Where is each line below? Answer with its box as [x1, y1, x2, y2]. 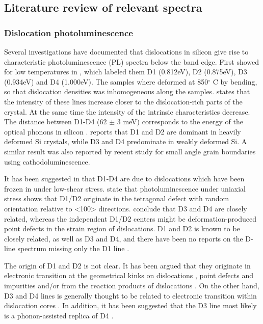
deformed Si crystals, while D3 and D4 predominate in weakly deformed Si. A [4, 136, 247, 147]
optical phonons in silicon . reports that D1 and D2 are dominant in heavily [4, 126, 241, 137]
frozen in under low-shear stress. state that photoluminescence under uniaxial [4, 183, 246, 194]
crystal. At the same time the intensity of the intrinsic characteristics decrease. [4, 106, 250, 117]
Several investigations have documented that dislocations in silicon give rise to [4, 46, 249, 57]
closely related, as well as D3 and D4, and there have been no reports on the [4, 233, 243, 244]
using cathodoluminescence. [4, 156, 90, 167]
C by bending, [213, 76, 257, 87]
